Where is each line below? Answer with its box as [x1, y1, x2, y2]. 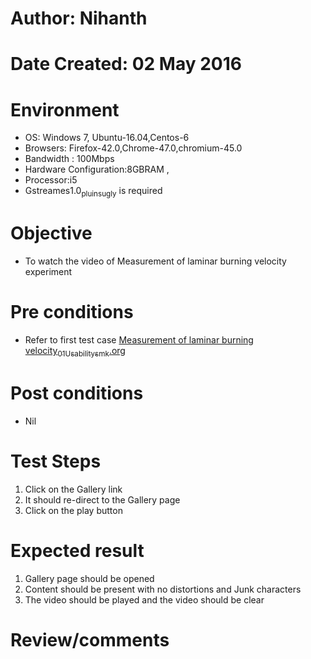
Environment [10, 98, 120, 121]
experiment [24, 266, 73, 278]
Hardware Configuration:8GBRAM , [24, 163, 170, 176]
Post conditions [10, 382, 144, 404]
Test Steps [10, 450, 102, 472]
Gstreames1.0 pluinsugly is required [24, 185, 163, 199]
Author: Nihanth [10, 7, 148, 30]
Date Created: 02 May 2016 [10, 53, 242, 76]
